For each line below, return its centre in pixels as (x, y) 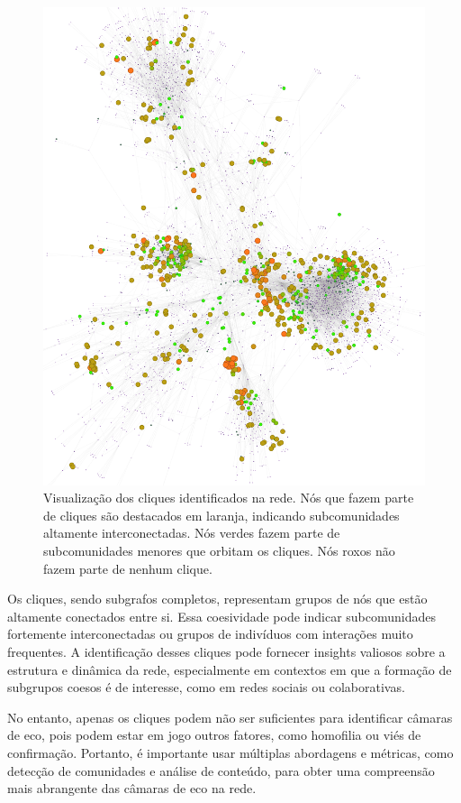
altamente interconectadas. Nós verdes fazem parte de (192, 533)
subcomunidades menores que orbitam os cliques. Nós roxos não (219, 550)
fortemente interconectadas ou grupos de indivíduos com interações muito (210, 634)
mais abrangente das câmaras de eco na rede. (132, 788)
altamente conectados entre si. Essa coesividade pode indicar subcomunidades (222, 616)
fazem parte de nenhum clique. (128, 568)
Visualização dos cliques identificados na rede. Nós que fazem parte (229, 498)
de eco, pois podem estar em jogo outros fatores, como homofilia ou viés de (214, 735)
